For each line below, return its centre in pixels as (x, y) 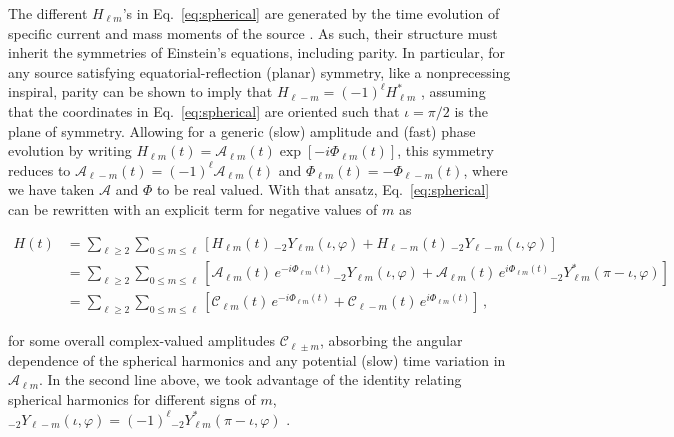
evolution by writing (70, 150)
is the (471, 110)
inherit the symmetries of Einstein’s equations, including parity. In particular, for (257, 52)
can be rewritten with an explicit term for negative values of (193, 208)
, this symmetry (445, 150)
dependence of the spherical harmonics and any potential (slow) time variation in (257, 359)
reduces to (39, 169)
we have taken (51, 189)
